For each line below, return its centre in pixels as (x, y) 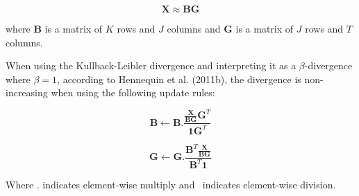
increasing (27, 92)
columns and (194, 28)
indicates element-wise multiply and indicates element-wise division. (189, 185)
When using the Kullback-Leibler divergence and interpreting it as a (151, 65)
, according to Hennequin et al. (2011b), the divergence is (179, 79)
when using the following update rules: (133, 92)
